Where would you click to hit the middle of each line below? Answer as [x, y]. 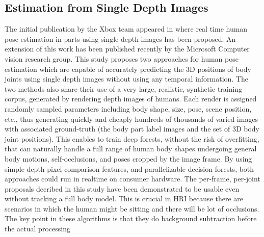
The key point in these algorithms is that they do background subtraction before [131, 218]
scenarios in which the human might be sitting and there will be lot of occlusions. [132, 208]
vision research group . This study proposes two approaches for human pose [122, 58]
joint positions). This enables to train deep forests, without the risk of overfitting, [132, 138]
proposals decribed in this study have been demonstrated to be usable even [122, 188]
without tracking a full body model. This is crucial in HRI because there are [124, 199]
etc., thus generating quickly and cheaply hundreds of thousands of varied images [131, 118]
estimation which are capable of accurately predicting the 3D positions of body [128, 69]
